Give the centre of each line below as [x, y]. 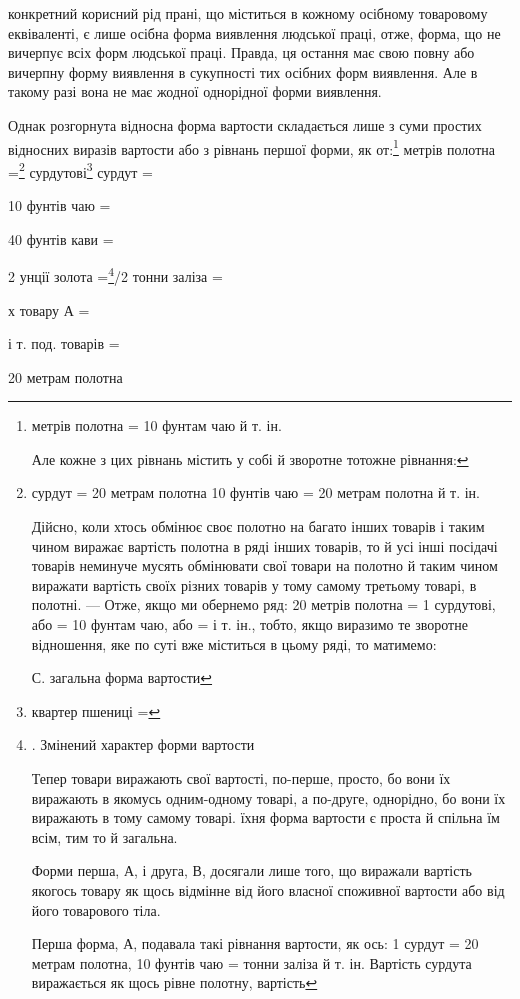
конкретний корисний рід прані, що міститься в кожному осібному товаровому [248, 13]
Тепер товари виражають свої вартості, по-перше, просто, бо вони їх [241, 778]
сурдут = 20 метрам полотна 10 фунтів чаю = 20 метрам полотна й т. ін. [255, 492]
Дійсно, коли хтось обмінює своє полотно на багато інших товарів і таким [258, 526]
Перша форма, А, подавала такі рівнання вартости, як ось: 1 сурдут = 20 [255, 943]
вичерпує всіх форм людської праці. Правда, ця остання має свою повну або [241, 52]
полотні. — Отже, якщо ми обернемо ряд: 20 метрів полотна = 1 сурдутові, [263, 604]
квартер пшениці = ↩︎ [96, 710]
